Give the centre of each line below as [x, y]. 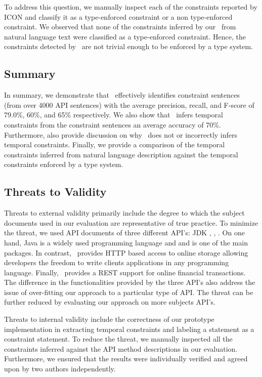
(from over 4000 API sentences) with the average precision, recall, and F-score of [129, 104]
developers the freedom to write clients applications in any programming [117, 262]
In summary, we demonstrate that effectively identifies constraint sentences [122, 95]
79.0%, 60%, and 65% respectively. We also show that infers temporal [114, 115]
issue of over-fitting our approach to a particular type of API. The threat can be [129, 292]
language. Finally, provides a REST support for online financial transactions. [125, 272]
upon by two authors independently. [60, 369]
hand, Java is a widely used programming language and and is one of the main [126, 242]
